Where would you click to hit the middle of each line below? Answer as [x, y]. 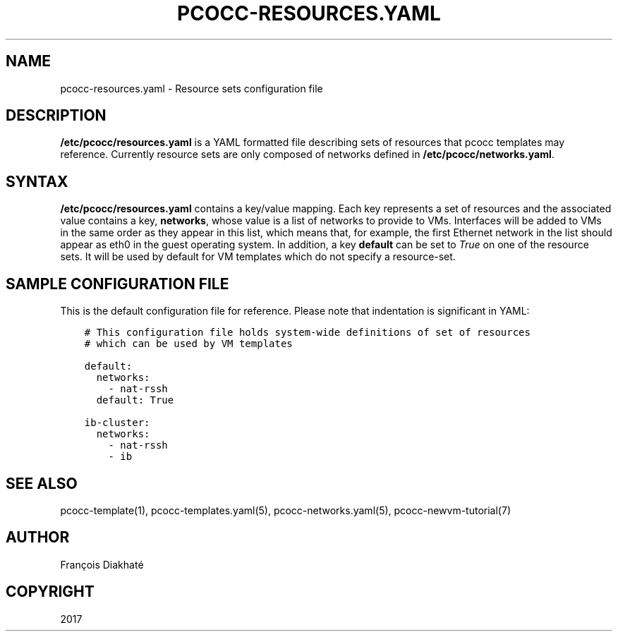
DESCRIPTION [56, 116]
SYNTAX [37, 181]
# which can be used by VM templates [188, 344]
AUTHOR [38, 538]
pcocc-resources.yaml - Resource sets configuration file [192, 88]
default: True [135, 400]
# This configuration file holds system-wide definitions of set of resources [307, 333]
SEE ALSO [42, 483]
